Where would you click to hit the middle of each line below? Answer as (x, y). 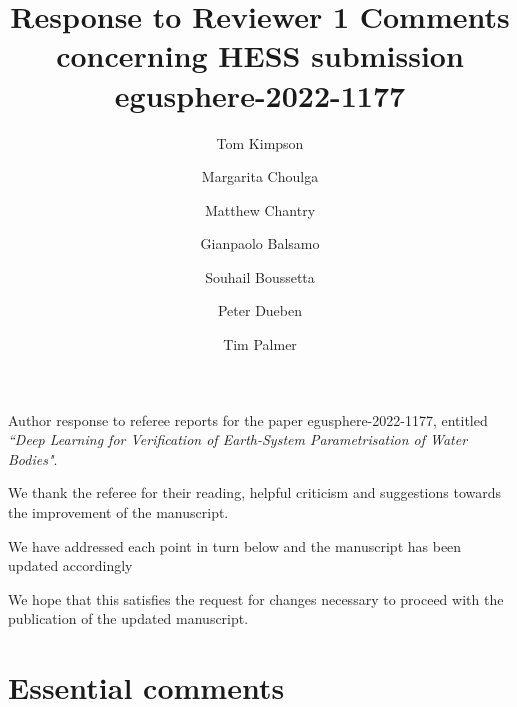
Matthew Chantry (260, 209)
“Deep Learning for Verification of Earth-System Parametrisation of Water (238, 439)
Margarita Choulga (260, 176)
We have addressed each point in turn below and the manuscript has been (235, 545)
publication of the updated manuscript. (128, 618)
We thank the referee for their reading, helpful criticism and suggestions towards (255, 492)
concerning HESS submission (260, 55)
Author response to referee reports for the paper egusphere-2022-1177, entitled (248, 419)
